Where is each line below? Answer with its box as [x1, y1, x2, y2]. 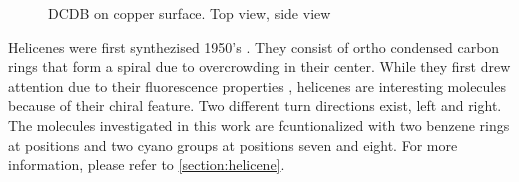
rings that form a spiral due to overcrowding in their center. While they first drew [8, 56, 511, 77]
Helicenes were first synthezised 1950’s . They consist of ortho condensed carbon [8, 36, 500, 57]
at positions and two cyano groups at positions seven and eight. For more [8, 134, 458, 155]
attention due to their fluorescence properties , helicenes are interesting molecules [8, 75, 506, 96]
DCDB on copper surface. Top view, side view [48, 3, 331, 23]
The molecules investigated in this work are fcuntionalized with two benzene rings [8, 114, 510, 135]
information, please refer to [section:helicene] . [8, 154, 285, 175]
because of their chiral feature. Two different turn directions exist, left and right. [8, 95, 502, 116]
